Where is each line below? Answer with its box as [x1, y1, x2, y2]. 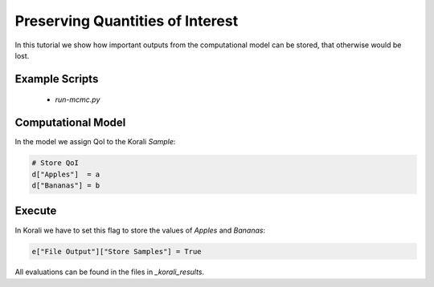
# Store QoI [31, 159, 80, 168]
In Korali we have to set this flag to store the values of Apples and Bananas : [14, 225, 265, 235]
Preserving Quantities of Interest [14, 12, 239, 30]
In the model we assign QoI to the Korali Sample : [14, 137, 176, 147]
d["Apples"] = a [31, 169, 100, 179]
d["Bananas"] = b [31, 181, 100, 190]
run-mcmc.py [55, 95, 100, 104]
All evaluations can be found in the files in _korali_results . [14, 267, 205, 277]
